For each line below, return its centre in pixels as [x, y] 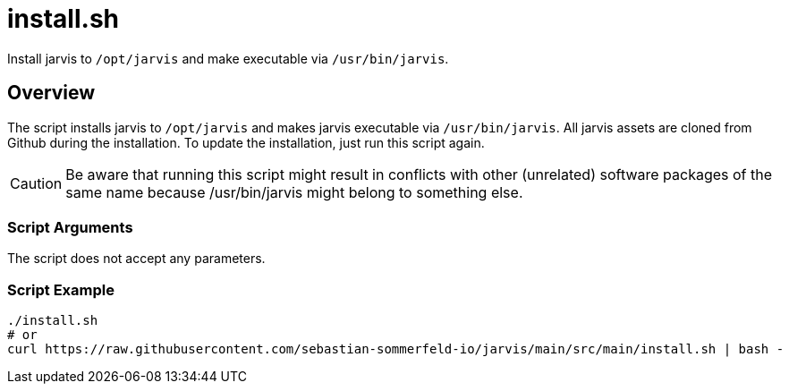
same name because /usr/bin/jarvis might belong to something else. [294, 192]
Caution [36, 183]
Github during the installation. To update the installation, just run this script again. [246, 142]
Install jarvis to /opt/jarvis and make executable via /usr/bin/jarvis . [228, 58]
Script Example [61, 289]
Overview [51, 93]
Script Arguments [70, 227]
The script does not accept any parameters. [136, 259]
